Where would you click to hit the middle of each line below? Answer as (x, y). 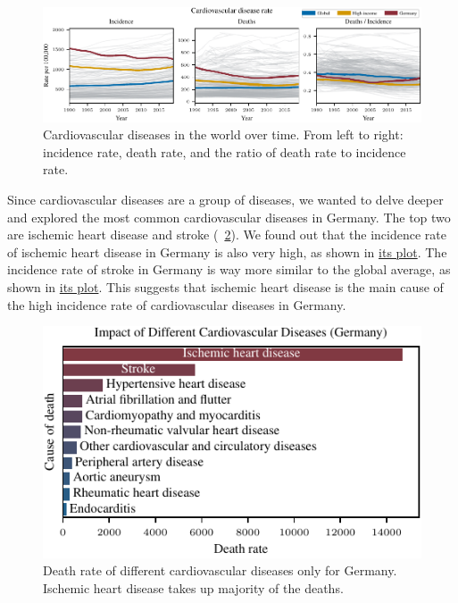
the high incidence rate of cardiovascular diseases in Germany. (177, 304)
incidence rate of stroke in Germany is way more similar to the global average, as (229, 269)
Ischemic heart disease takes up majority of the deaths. (193, 588)
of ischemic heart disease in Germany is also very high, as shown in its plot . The (227, 251)
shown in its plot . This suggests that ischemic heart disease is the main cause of (225, 287)
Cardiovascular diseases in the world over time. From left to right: (223, 134)
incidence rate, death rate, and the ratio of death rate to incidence (225, 151)
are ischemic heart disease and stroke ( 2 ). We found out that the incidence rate (227, 234)
